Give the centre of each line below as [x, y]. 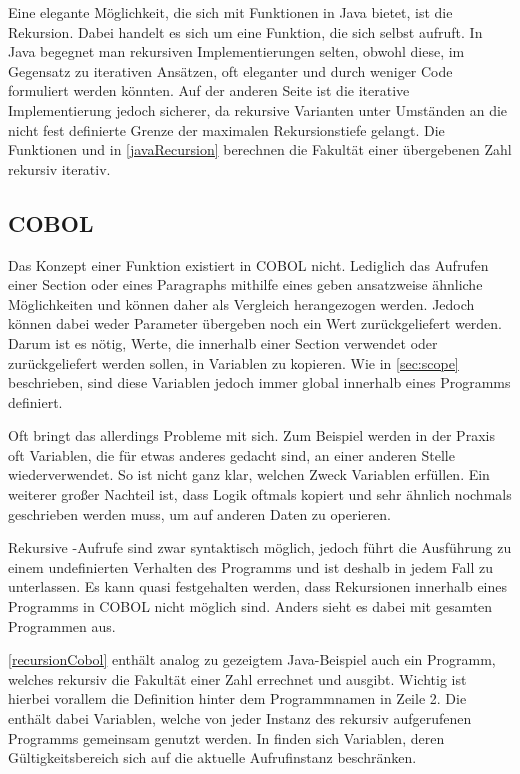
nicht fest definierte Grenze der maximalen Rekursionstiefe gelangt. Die [226, 129]
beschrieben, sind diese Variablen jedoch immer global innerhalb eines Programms [259, 382]
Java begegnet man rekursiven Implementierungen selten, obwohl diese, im [236, 51]
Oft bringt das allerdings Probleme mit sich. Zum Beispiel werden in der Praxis [251, 435]
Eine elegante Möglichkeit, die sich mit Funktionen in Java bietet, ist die [230, 12]
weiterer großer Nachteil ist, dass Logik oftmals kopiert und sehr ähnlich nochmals [260, 494]
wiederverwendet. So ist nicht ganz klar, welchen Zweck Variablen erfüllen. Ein [249, 474]
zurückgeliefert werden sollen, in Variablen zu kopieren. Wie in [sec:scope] [233, 362]
